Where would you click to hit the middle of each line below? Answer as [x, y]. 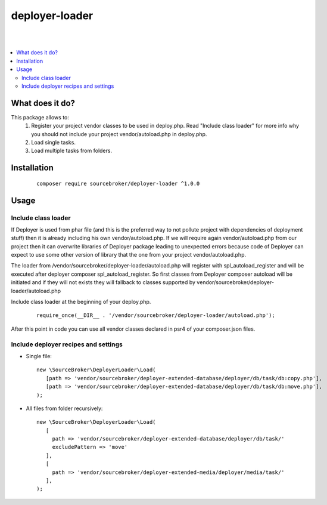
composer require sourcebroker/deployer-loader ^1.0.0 [118, 183]
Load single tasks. [53, 142]
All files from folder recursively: [64, 408]
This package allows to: [40, 117]
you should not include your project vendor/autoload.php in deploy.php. [119, 134]
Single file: [39, 356]
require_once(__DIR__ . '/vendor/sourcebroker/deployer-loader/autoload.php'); [156, 315]
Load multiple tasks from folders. [72, 151]
